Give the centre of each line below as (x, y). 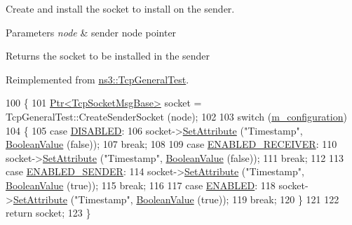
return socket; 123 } (48, 213)
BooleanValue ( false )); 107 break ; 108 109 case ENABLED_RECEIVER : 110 (171, 144)
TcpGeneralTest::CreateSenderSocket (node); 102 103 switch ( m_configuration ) (176, 116)
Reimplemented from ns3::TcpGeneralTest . (97, 79)
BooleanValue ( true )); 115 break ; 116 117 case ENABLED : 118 (141, 185)
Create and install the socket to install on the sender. (120, 8)
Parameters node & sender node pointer (91, 32)
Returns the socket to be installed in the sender (108, 56)
